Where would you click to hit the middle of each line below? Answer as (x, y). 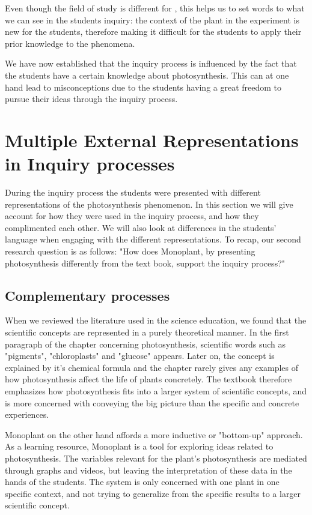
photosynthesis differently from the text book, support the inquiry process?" (145, 263)
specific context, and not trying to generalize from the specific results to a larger (153, 493)
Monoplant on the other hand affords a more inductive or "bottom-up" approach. (154, 434)
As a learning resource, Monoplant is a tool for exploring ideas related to (139, 446)
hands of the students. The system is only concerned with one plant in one (142, 482)
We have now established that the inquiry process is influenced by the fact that (151, 63)
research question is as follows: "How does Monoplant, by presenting (130, 251)
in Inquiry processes (90, 164)
